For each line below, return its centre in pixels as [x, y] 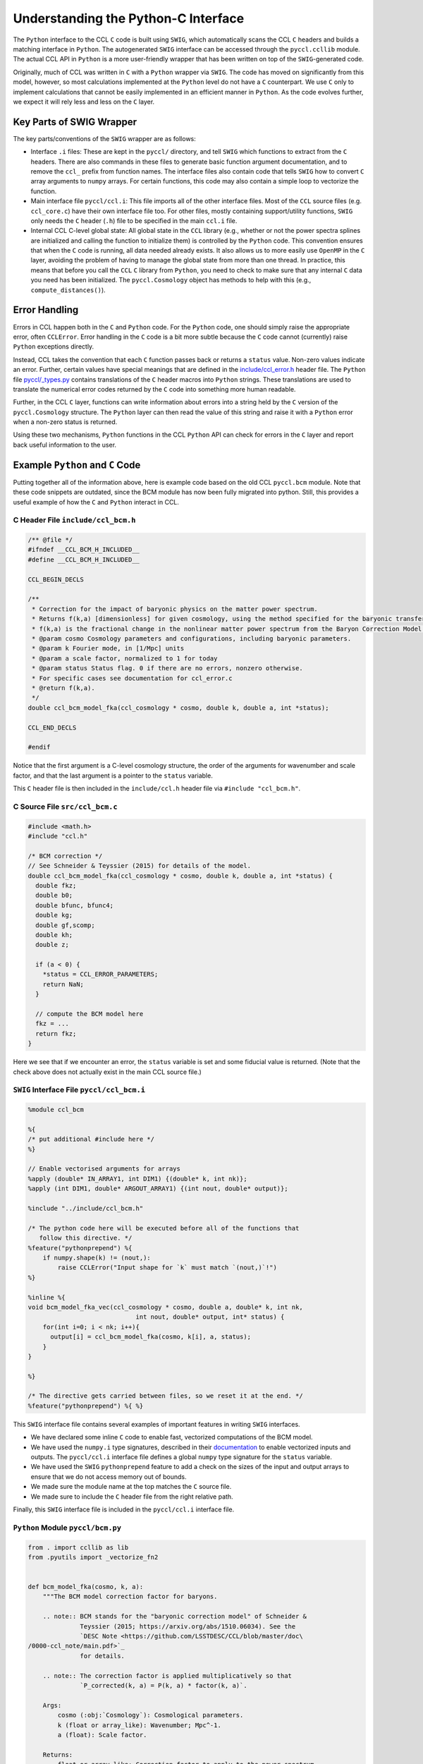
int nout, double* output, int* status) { [210, 1317]
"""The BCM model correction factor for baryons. [130, 1597]
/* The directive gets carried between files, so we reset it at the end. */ [165, 1396]
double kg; [54, 915]
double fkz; [56, 885]
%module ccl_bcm [56, 1110]
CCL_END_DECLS [52, 727]
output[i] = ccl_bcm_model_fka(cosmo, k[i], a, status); [151, 1337]
